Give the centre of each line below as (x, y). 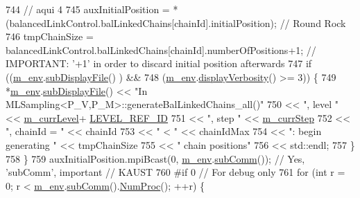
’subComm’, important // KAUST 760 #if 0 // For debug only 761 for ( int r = (175, 172)
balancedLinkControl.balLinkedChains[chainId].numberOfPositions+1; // (161, 49)
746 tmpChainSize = (50, 36)
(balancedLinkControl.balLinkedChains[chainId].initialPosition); (141, 22)
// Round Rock (313, 22)
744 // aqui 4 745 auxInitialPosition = (88, 9)
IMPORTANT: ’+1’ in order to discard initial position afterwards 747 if (159, 63)
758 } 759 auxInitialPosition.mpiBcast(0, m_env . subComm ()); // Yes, (155, 158)
